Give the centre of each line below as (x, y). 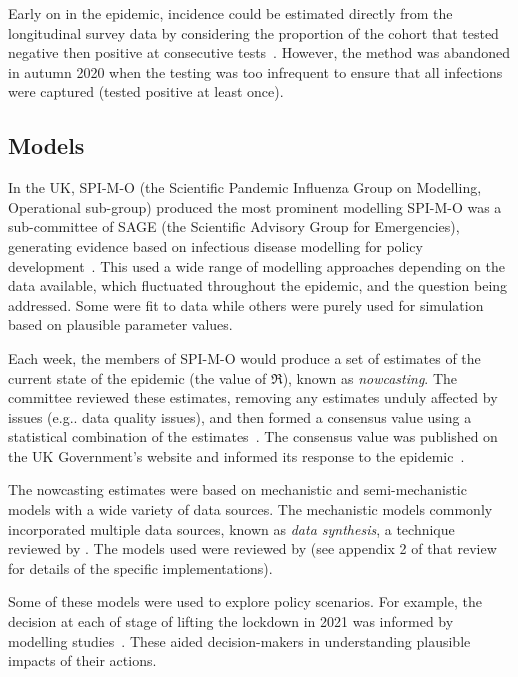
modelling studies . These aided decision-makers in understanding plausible (239, 640)
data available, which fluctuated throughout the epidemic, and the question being (258, 285)
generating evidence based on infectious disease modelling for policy (215, 245)
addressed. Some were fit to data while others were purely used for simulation (246, 304)
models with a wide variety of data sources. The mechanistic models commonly (250, 509)
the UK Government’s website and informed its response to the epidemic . (236, 455)
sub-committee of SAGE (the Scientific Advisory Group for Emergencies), (234, 226)
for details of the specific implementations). (140, 567)
